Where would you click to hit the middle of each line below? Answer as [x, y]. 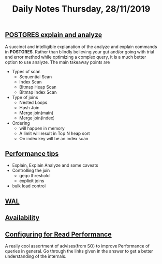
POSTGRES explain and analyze [54, 35]
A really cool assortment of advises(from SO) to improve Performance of [77, 246]
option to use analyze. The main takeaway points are [58, 62]
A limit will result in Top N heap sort [55, 133]
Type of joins [25, 97]
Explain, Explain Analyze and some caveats [55, 165]
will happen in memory [42, 128]
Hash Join [29, 107]
